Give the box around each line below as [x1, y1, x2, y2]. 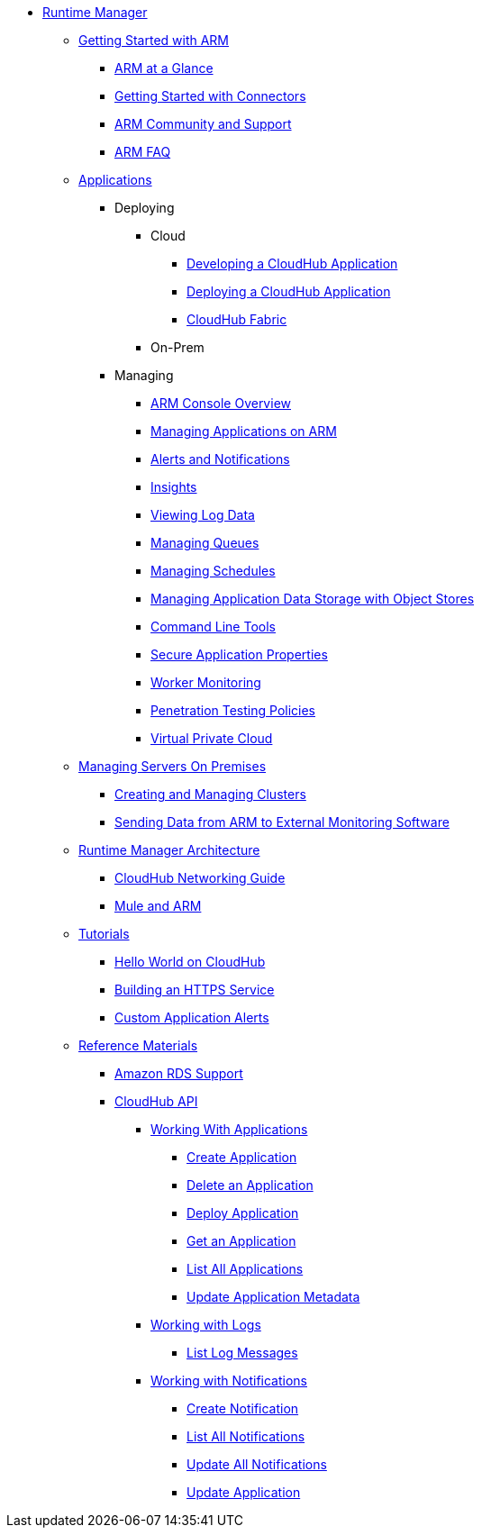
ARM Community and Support [114, 116, 292, 132]
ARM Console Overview [150, 395, 291, 411]
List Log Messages [186, 1345, 298, 1360]
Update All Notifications [186, 1457, 327, 1472]
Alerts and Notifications [150, 451, 290, 467]
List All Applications [186, 1261, 304, 1276]
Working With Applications [150, 1122, 308, 1137]
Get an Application [186, 1233, 296, 1249]
